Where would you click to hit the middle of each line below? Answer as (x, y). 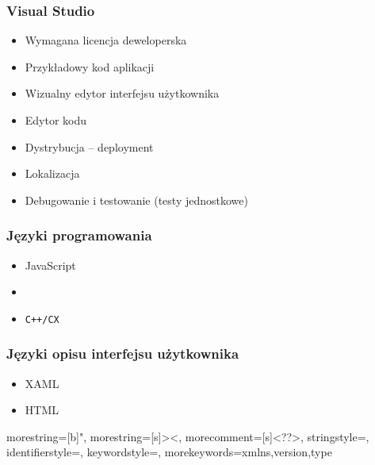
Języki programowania (79, 235)
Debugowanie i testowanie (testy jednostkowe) (136, 200)
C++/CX (42, 319)
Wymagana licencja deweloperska (106, 40)
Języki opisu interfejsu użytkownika (123, 354)
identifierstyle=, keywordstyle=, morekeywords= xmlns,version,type (169, 452)
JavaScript (50, 265)
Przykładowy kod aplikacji (90, 66)
